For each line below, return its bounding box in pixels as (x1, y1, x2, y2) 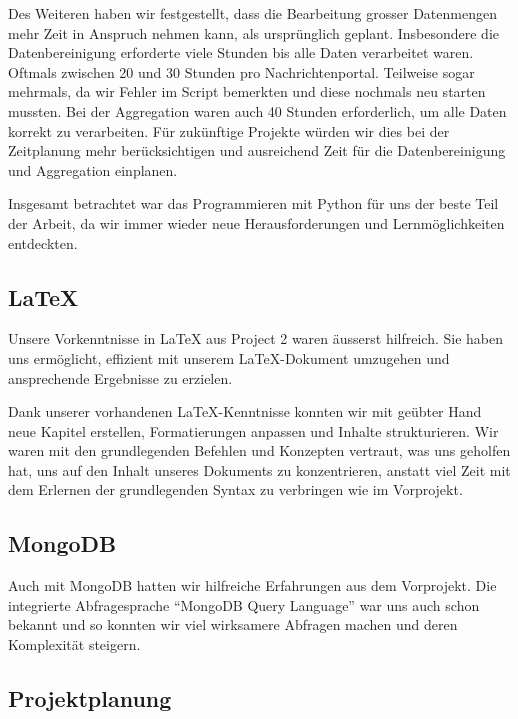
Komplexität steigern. (8, 634, 141, 655)
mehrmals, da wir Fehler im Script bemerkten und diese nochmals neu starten (8, 81, 486, 102)
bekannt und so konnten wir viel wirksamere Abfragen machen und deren (8, 614, 458, 635)
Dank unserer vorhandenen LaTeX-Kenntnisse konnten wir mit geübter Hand (8, 401, 482, 422)
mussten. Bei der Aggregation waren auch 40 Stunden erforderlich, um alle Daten (8, 100, 507, 121)
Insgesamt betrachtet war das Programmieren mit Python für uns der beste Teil (8, 193, 499, 214)
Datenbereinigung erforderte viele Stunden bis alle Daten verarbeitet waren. (8, 42, 474, 63)
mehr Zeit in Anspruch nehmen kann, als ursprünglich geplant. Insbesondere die (8, 22, 500, 43)
